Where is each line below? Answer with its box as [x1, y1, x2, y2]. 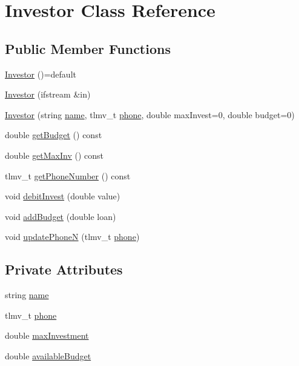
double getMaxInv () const [5, 148, 104, 161]
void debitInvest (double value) [5, 190, 120, 202]
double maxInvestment [5, 329, 89, 342]
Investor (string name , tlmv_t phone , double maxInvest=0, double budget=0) [5, 108, 295, 121]
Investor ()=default [5, 67, 76, 80]
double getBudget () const [5, 128, 102, 141]
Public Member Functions [5, 39, 171, 58]
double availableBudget [5, 349, 91, 362]
